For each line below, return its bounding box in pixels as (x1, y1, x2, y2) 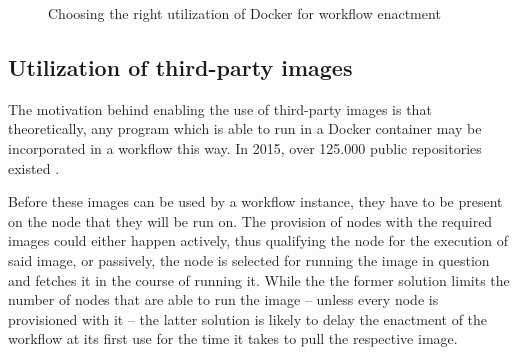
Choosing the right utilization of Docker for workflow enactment (48, 3, 441, 23)
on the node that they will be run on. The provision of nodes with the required (8, 210, 493, 231)
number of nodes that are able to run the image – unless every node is (8, 289, 439, 310)
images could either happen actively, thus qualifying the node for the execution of (8, 230, 508, 251)
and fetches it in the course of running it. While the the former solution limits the (8, 269, 510, 290)
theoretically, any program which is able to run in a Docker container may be (8, 118, 482, 139)
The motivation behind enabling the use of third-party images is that (8, 98, 432, 119)
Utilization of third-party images (8, 51, 353, 82)
